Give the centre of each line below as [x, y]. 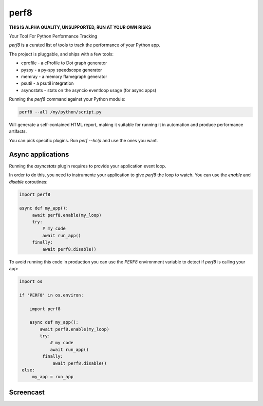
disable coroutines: [28, 182]
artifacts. [18, 131]
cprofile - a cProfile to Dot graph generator [64, 63]
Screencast [27, 392]
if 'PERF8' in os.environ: [51, 295]
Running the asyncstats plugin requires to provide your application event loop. [88, 166]
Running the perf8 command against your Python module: [67, 99]
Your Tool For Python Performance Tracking [53, 36]
